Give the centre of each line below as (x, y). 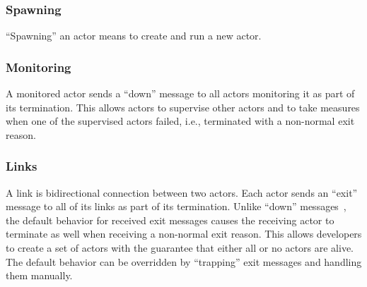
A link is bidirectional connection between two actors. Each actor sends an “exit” (182, 192)
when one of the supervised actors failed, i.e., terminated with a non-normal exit (180, 121)
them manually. (39, 275)
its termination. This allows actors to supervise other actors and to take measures (183, 107)
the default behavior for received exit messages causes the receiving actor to (170, 220)
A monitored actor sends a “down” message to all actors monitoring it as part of (180, 93)
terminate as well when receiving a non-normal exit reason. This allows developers (184, 234)
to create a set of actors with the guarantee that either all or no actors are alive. (180, 248)
